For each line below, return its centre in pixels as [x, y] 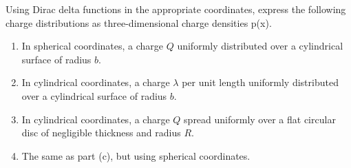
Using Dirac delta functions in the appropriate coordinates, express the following [176, 9]
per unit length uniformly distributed [260, 82]
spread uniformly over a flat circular [260, 119]
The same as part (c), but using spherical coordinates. [136, 155]
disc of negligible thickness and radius [101, 133]
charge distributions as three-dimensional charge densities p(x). [139, 22]
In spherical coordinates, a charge [93, 46]
